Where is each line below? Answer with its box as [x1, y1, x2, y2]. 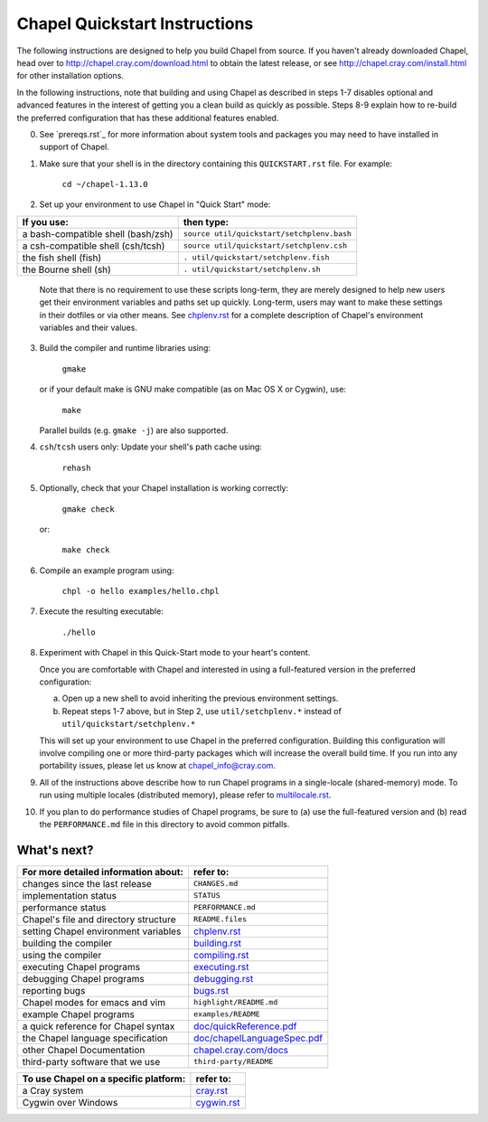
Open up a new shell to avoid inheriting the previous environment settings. [61, 693, 339, 704]
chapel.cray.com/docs [192, 1043, 289, 1056]
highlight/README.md [192, 997, 278, 1007]
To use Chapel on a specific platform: [22, 1072, 186, 1085]
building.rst [192, 937, 242, 949]
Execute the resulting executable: [39, 606, 164, 617]
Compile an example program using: [39, 565, 174, 576]
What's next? [16, 842, 94, 858]
